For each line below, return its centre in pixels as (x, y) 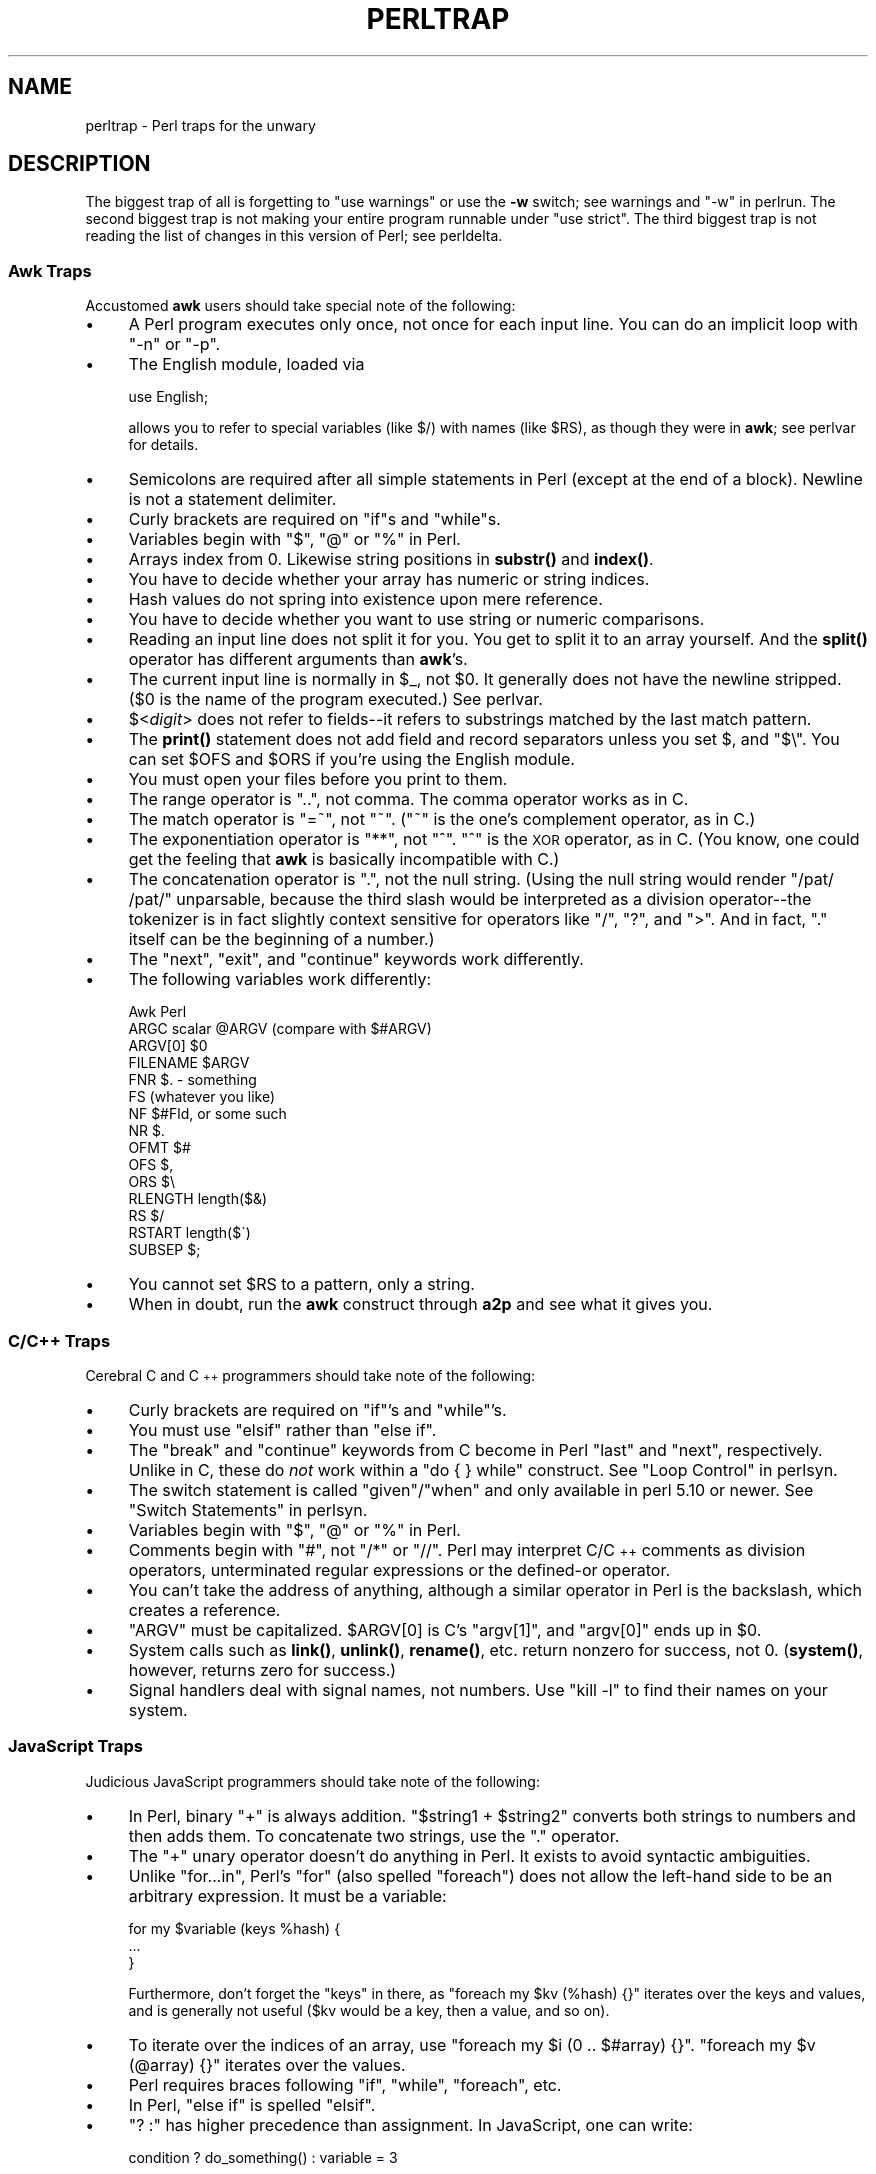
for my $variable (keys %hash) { (234, 1928)
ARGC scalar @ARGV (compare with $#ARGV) (280, 1029)
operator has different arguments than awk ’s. (298, 659)
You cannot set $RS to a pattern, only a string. (301, 1284)
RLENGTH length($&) (198, 1199)
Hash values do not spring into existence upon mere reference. (365, 599)
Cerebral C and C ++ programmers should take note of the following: (310, 1375)
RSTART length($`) (189, 1233)
